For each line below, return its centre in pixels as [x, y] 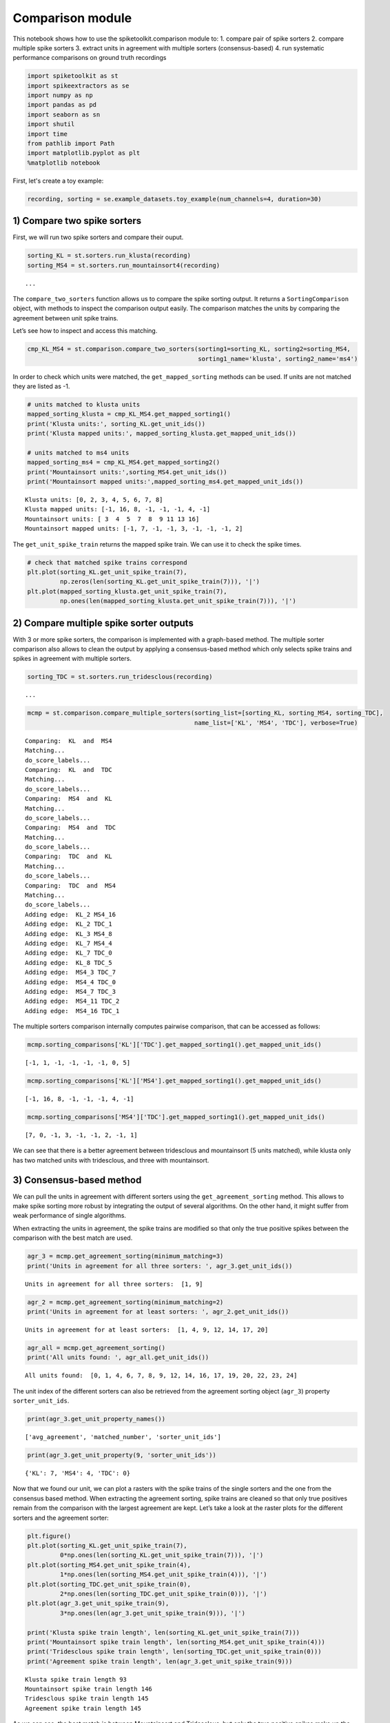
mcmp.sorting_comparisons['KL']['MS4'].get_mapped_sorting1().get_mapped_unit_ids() [174, 1081]
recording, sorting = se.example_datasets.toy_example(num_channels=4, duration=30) [174, 199]
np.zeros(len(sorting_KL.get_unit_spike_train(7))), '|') [160, 582]
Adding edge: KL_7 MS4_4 [69, 943]
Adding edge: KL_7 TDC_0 [69, 953]
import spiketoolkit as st [73, 76]
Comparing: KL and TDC [69, 769]
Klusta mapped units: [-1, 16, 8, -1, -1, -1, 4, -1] [117, 509]
